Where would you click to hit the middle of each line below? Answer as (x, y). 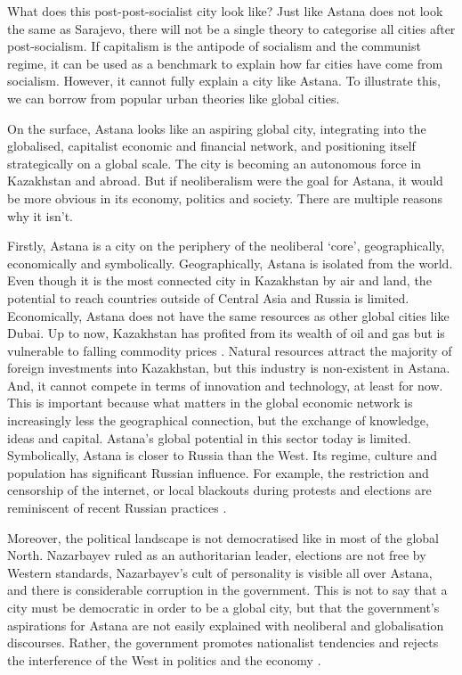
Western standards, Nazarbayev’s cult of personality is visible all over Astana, (220, 572)
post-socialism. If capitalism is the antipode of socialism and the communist (214, 46)
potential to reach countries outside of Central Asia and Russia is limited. (208, 297)
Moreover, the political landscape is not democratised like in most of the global (223, 537)
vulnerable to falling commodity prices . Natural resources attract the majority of (230, 350)
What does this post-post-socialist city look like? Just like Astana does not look (225, 11)
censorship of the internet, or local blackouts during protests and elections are (219, 490)
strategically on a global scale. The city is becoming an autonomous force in (215, 163)
